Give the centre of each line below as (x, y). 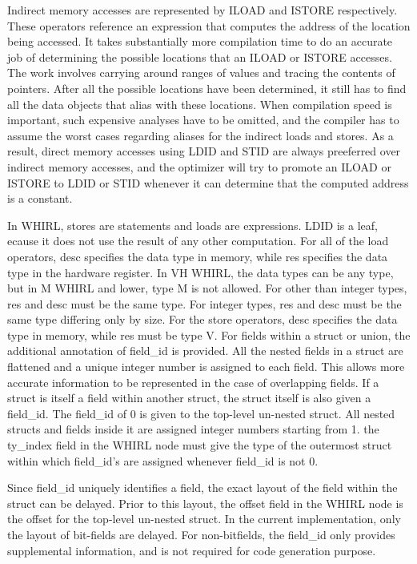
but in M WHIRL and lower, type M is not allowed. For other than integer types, (207, 288)
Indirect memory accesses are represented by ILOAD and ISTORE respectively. (202, 10)
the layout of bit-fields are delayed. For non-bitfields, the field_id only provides (201, 534)
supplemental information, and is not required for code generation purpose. (192, 550)
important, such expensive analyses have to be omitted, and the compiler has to (203, 120)
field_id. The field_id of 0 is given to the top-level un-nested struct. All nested (201, 413)
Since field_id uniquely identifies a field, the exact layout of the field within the (202, 487)
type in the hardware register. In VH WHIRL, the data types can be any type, (200, 272)
